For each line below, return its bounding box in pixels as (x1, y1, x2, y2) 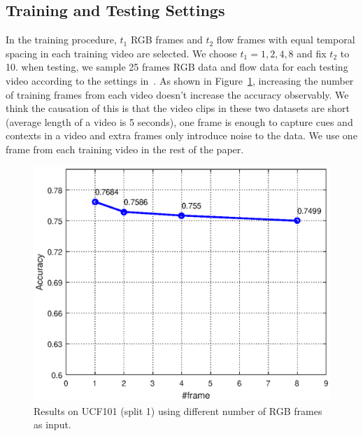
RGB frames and (130, 32, 203, 47)
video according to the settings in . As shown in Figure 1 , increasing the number (6, 73, 354, 87)
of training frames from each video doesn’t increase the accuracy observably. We (6, 87, 349, 101)
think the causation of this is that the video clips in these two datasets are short (6, 101, 350, 115)
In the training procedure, (6, 32, 117, 47)
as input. (34, 417, 71, 432)
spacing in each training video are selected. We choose (6, 45, 237, 60)
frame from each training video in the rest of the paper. (6, 141, 244, 156)
